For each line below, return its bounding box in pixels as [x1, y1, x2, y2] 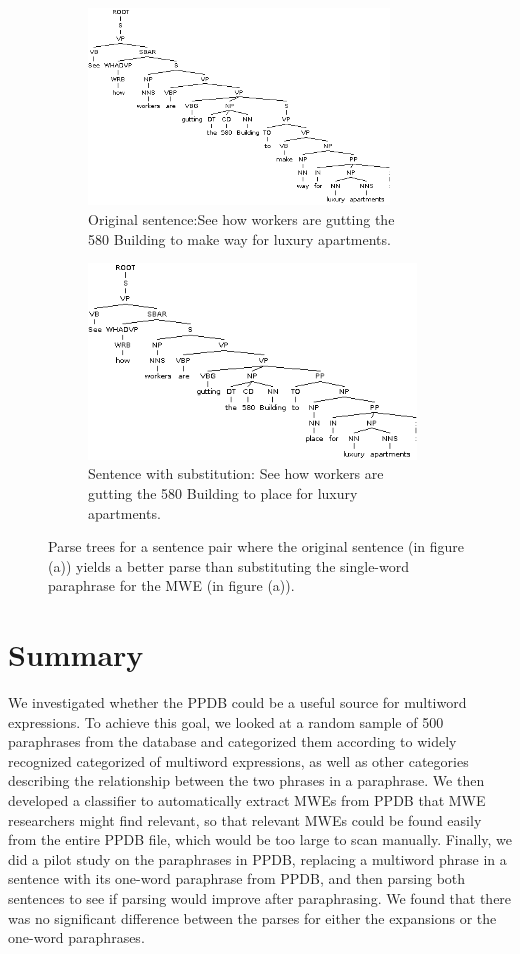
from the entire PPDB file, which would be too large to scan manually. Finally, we [8, 829, 513, 850]
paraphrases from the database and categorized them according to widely [8, 731, 457, 752]
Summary [8, 634, 144, 675]
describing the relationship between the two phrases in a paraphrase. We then [8, 770, 485, 791]
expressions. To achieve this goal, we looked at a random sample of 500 [8, 711, 444, 732]
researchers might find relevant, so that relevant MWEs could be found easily [8, 809, 482, 830]
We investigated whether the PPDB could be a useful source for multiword [8, 692, 467, 713]
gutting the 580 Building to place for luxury [88, 483, 358, 503]
